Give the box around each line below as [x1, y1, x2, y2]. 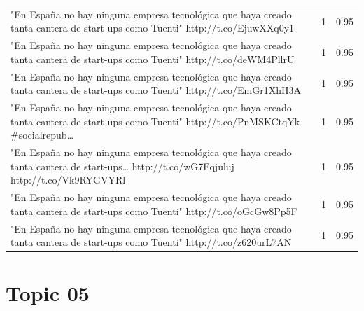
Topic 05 [6, 279, 90, 307]
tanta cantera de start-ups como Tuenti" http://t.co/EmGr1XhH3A [10, 83, 301, 97]
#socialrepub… [10, 127, 74, 142]
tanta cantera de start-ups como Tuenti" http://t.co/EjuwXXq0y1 [10, 20, 295, 35]
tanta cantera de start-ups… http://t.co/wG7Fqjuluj [10, 158, 234, 173]
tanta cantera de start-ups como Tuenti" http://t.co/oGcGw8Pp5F [10, 203, 297, 218]
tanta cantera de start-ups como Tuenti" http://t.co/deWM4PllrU [10, 51, 295, 66]
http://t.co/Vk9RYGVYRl [10, 172, 126, 187]
